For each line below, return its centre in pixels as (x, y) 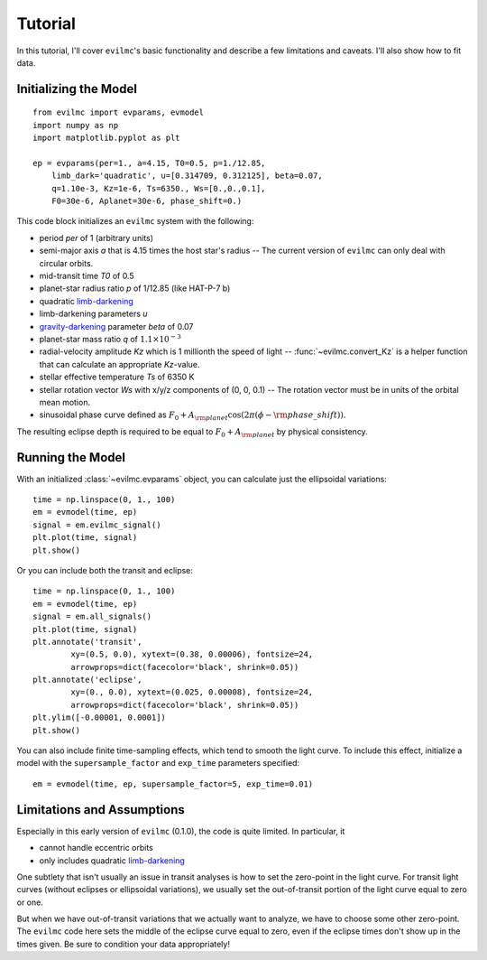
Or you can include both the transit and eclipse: (105, 570)
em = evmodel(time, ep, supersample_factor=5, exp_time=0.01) (173, 784)
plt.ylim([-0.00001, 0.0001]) (100, 718)
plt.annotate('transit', (87, 642)
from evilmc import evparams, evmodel (119, 112)
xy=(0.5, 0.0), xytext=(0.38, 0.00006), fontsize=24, (192, 654)
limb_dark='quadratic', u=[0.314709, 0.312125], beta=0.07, (187, 176)
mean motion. (64, 402)
